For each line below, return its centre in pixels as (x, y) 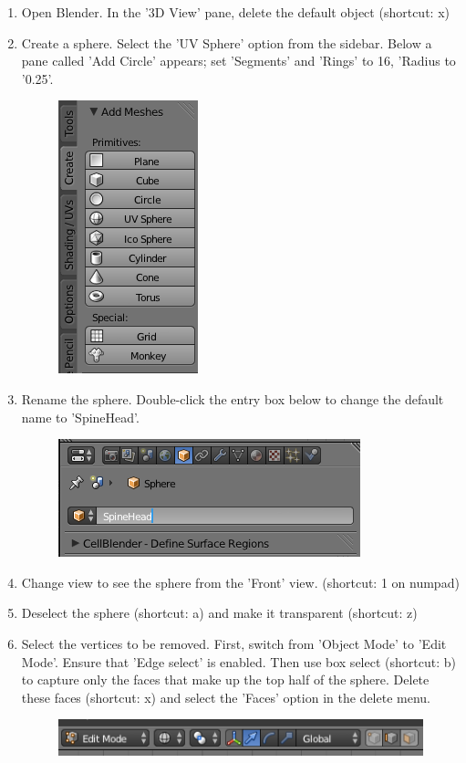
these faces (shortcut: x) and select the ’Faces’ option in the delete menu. (226, 697)
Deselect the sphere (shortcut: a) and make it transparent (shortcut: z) (219, 613)
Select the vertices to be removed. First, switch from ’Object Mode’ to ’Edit (234, 643)
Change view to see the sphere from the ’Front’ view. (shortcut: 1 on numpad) (240, 582)
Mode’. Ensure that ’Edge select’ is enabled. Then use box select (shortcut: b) (238, 661)
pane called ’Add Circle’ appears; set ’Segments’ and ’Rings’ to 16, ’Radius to (238, 61)
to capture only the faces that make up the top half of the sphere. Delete (225, 679)
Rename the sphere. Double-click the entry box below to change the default (233, 398)
